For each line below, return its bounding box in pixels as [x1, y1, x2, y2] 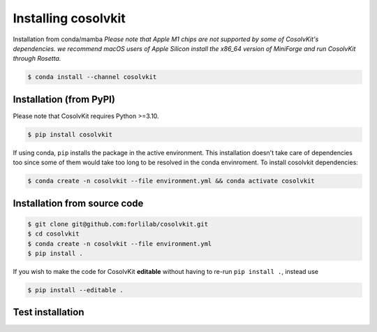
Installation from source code [13, 197, 144, 209]
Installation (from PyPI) [13, 93, 115, 105]
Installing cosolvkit [13, 10, 126, 26]
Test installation [13, 306, 84, 318]
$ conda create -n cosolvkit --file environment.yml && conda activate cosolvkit [27, 177, 316, 185]
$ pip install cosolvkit [27, 130, 113, 138]
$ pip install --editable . [27, 286, 124, 294]
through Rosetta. [13, 55, 61, 63]
